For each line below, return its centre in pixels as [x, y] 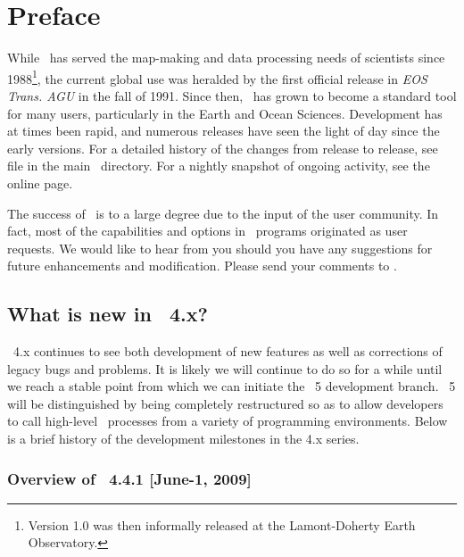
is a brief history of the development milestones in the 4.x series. [183, 439]
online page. [40, 183]
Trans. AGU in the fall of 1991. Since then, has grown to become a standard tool [232, 95]
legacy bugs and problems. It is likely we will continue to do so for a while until [225, 368]
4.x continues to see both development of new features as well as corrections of [228, 351]
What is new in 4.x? [108, 314]
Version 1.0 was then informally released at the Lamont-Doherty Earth [222, 524]
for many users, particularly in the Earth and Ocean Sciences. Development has [225, 113]
